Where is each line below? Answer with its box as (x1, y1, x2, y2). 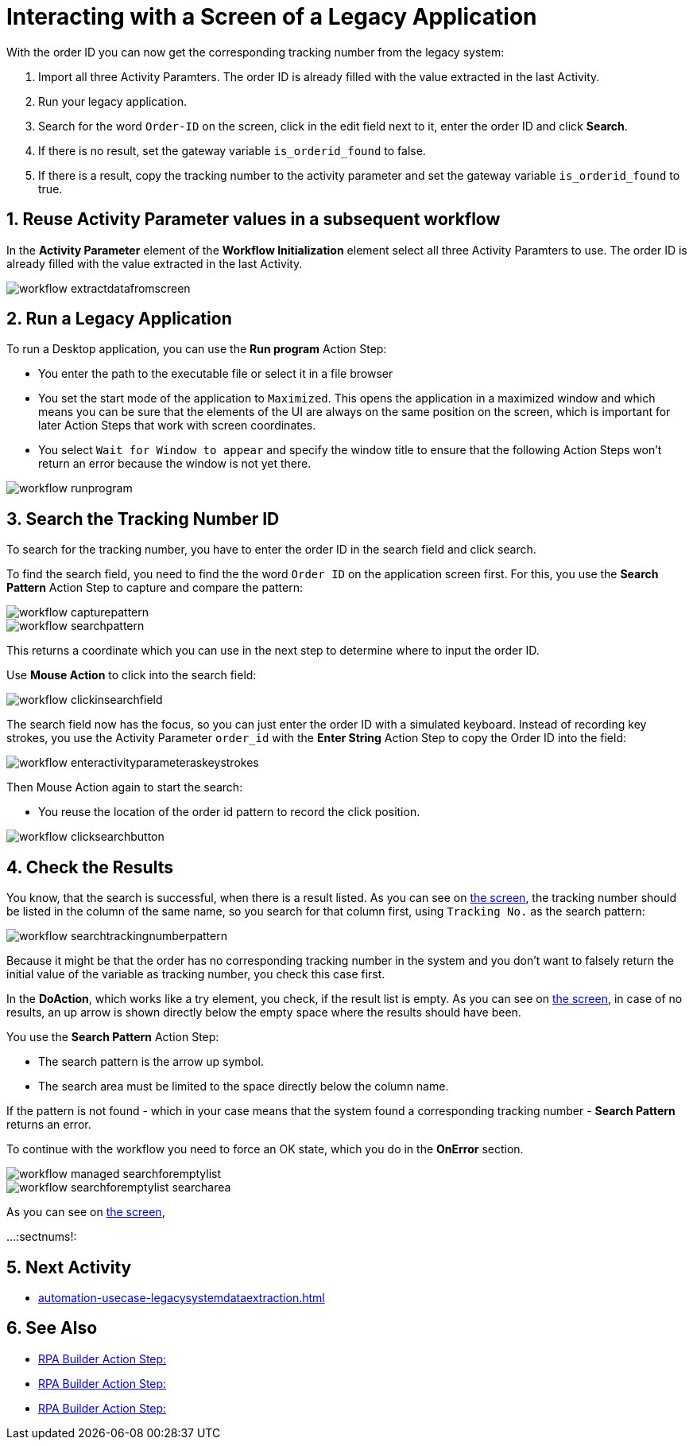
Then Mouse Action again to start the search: (6, 780, 243, 795)
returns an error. (6, 1118, 91, 1132)
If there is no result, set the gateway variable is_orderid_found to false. (38, 143, 426, 157)
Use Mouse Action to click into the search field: (6, 668, 257, 682)
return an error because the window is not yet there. (38, 457, 312, 471)
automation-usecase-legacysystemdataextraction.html (38, 1290, 325, 1304)
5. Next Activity (6, 1257, 132, 1277)
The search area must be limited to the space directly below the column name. (38, 1079, 449, 1094)
